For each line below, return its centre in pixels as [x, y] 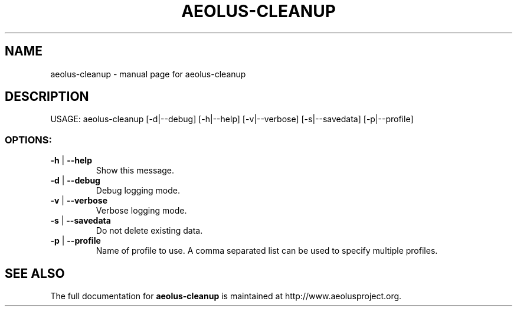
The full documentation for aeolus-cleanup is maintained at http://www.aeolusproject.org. [226, 296]
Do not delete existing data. [149, 231]
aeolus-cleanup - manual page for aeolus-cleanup [148, 74]
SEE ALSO [35, 273]
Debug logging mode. [138, 191]
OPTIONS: [28, 140]
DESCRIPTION [47, 97]
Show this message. [135, 171]
